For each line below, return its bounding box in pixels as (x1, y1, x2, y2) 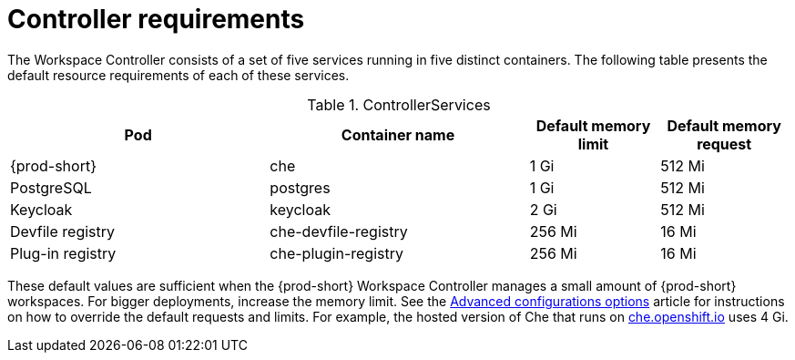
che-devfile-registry (270, 221, 408, 241)
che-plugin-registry (270, 243, 403, 262)
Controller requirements (7, 4, 305, 35)
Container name (341, 125, 455, 144)
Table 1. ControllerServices (307, 95, 491, 114)
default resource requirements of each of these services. (7, 67, 350, 83)
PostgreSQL (10, 178, 92, 197)
